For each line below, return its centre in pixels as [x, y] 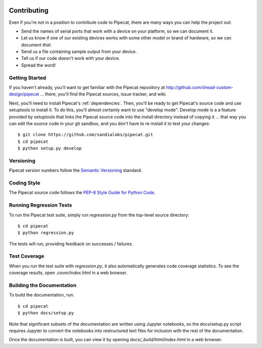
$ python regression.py [46, 233]
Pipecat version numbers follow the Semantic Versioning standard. [76, 171]
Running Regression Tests [41, 205]
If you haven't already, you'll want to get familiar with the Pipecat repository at [87, 87]
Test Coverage [27, 256]
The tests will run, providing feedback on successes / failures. [71, 244]
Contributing [29, 10]
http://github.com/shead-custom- [199, 87]
